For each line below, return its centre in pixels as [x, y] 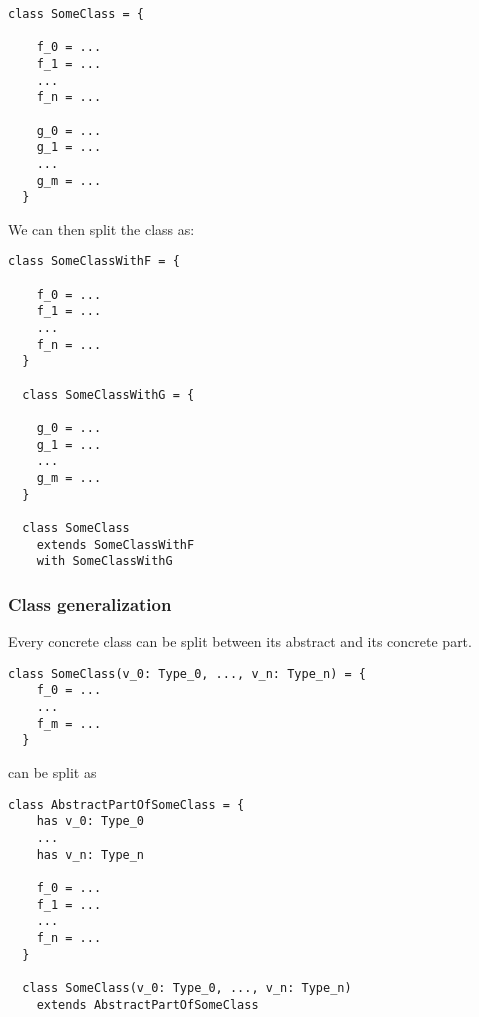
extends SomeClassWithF [115, 544]
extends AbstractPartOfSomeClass [147, 1004]
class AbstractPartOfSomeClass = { [126, 804]
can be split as [52, 772]
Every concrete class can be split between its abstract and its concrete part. [240, 641]
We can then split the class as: [101, 228]
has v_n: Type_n [90, 854]
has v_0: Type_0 [90, 821]
